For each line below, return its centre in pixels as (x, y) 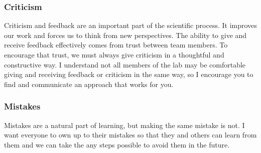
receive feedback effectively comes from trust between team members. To (116, 45)
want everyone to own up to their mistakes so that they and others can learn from (130, 135)
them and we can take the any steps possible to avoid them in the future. (117, 144)
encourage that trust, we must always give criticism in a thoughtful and (114, 54)
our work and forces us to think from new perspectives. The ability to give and (125, 35)
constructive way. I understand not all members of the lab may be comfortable (125, 64)
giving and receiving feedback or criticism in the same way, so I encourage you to (129, 74)
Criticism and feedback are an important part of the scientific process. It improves (130, 25)
